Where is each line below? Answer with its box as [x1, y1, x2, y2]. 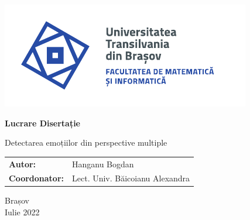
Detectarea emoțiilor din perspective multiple [5, 136, 167, 149]
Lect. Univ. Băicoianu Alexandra [72, 172, 190, 184]
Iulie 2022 [5, 206, 40, 218]
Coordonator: [9, 172, 64, 184]
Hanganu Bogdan [72, 157, 134, 170]
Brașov [5, 194, 29, 207]
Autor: [9, 157, 36, 170]
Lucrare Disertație [5, 116, 80, 129]
